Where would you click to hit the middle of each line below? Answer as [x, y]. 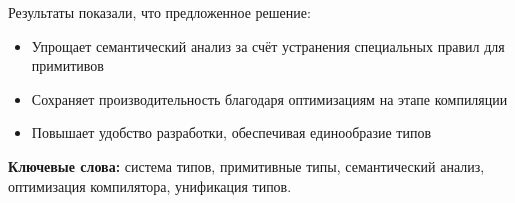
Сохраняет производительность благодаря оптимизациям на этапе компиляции [269, 98]
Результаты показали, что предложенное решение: [159, 12]
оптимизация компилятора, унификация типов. [150, 185]
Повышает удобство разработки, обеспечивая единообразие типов [231, 132]
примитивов [67, 65]
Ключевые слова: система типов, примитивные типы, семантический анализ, [246, 165]
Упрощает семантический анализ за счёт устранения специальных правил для [268, 45]
